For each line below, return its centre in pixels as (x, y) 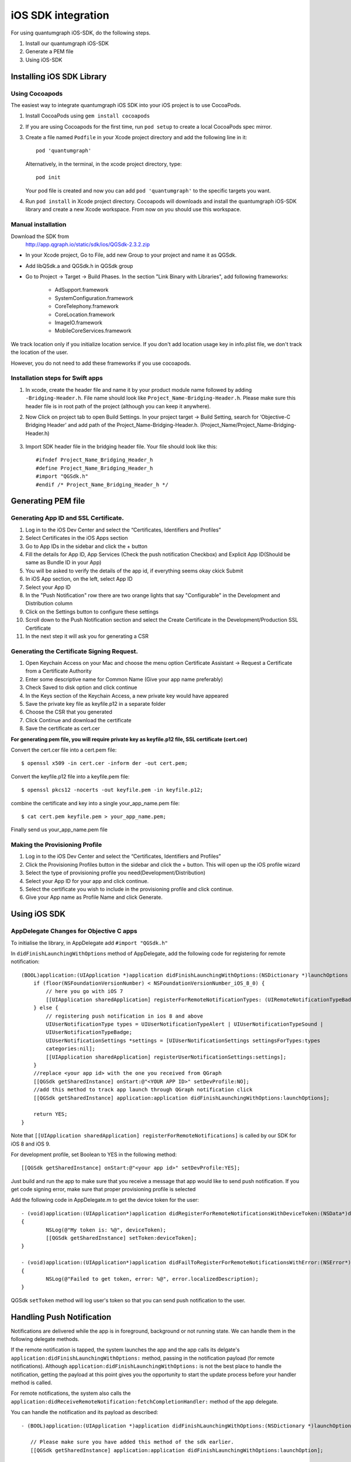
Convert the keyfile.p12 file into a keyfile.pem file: (70, 776)
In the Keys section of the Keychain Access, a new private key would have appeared (127, 695)
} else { (46, 1008)
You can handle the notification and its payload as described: (85, 1412)
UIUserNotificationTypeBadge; (89, 1032)
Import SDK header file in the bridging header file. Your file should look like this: (121, 447)
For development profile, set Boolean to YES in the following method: (94, 1154)
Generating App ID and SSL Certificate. (67, 518)
